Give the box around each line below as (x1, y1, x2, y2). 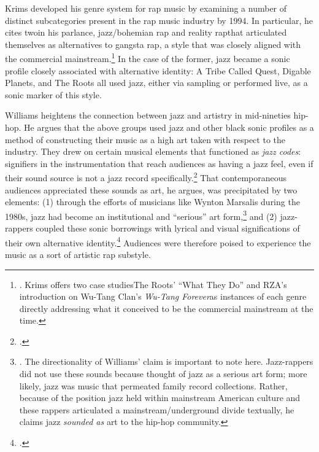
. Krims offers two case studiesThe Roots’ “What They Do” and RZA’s (19, 278, 287, 290)
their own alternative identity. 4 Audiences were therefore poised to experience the (5, 234, 311, 249)
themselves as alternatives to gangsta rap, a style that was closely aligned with (5, 37, 301, 50)
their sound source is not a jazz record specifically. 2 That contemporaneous (5, 169, 287, 184)
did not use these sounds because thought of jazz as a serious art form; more (19, 367, 307, 380)
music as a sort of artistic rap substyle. (5, 247, 151, 260)
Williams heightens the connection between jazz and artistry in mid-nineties (5, 109, 291, 122)
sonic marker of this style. (5, 88, 102, 101)
